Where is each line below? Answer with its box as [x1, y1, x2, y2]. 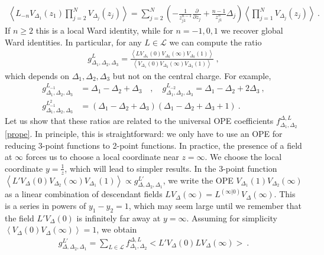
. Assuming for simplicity [186, 211, 277, 224]
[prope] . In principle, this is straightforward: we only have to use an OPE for [5, 127, 283, 140]
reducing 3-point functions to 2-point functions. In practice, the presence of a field [5, 139, 302, 151]
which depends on [5, 69, 69, 81]
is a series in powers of [5, 199, 86, 211]
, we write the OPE [163, 174, 234, 186]
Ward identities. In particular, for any [5, 35, 142, 48]
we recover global [221, 24, 283, 37]
